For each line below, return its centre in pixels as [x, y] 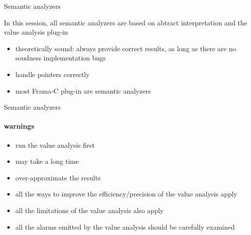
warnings [19, 126]
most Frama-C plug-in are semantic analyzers [83, 90]
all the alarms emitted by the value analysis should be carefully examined [125, 226]
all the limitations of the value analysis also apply [90, 210]
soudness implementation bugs [61, 58]
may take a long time [47, 161]
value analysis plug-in [36, 32]
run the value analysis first [55, 145]
